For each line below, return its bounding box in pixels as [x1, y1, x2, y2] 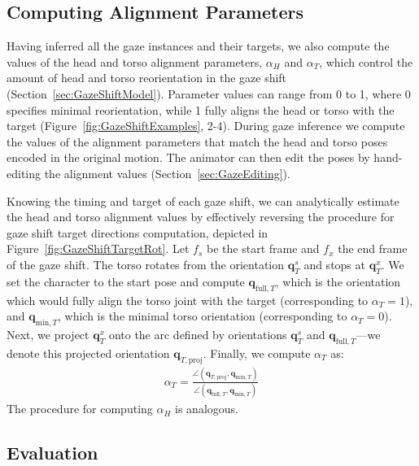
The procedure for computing [7, 400, 153, 417]
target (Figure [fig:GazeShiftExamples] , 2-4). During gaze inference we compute [7, 117, 405, 134]
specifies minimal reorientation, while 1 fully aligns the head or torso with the [7, 101, 395, 118]
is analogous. [175, 400, 238, 417]
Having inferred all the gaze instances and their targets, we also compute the [7, 37, 390, 54]
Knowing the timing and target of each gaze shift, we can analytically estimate [7, 192, 399, 209]
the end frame [338, 240, 408, 257]
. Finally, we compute [203, 344, 311, 361]
